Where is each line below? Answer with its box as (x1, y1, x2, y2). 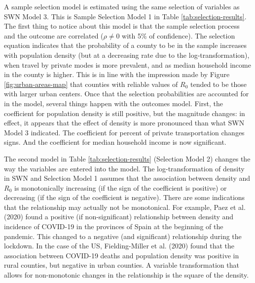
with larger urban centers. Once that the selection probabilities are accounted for (4, 88, 249, 99)
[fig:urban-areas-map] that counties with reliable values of (4, 79, 178, 89)
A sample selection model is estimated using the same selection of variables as (4, 1, 240, 11)
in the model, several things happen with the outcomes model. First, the (4, 98, 223, 108)
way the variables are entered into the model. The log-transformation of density (4, 163, 245, 173)
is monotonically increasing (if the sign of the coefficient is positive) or (14, 182, 227, 193)
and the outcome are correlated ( (4, 30, 104, 40)
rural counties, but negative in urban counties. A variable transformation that (4, 260, 239, 270)
